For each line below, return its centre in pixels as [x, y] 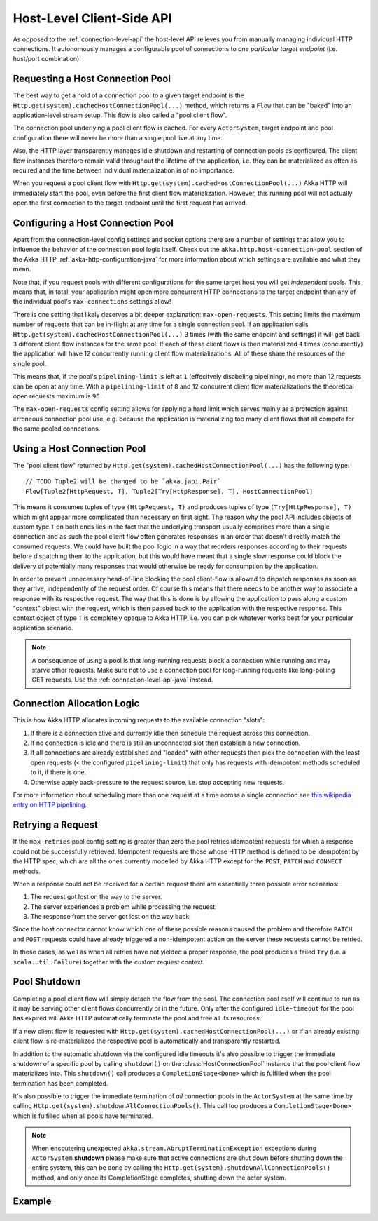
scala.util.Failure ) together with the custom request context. [109, 962]
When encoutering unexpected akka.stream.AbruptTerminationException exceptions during [174, 1148]
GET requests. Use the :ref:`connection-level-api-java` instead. [122, 680]
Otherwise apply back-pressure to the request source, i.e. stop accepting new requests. [157, 782]
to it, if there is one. [58, 772]
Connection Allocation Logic [76, 704]
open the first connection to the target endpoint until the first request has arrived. [130, 203]
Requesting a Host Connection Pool [92, 79]
